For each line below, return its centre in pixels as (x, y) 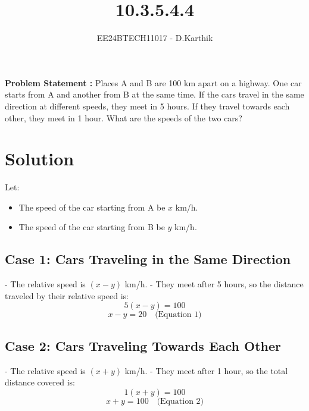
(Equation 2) (180, 401)
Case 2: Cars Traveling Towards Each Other (143, 345)
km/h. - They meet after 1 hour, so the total (206, 370)
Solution (40, 159)
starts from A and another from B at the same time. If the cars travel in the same (154, 94)
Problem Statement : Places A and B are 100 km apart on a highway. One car (153, 82)
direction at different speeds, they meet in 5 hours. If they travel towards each (147, 106)
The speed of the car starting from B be (92, 227)
